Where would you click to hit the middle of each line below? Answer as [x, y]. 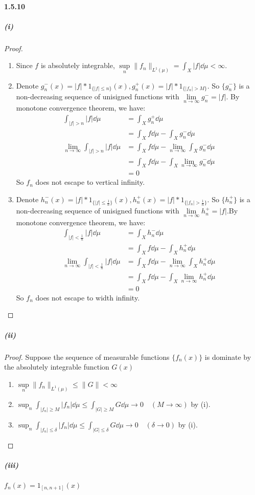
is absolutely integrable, [78, 65]
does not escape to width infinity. [88, 297]
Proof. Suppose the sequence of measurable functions [87, 357]
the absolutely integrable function [57, 367]
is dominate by [228, 357]
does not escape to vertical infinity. [90, 182]
